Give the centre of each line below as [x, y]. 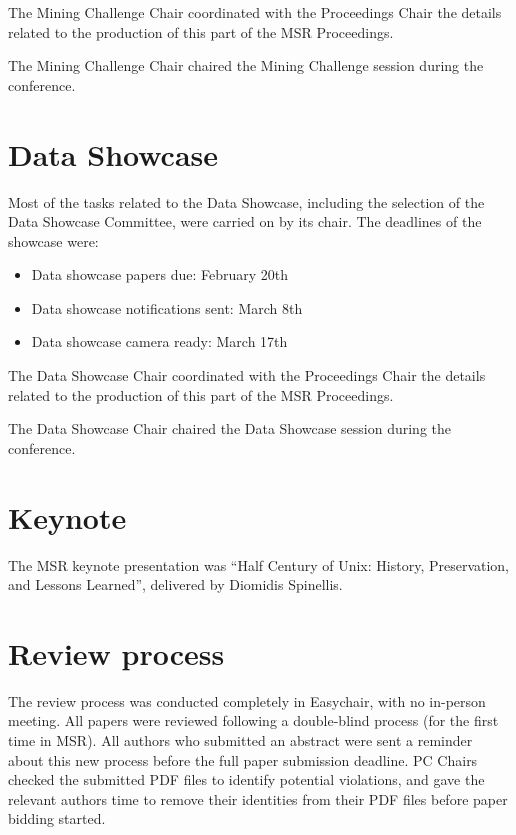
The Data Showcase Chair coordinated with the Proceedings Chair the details [247, 375]
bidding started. [57, 818]
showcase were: [53, 240]
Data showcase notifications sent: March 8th [167, 307]
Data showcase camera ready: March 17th [159, 341]
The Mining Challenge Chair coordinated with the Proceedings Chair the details [255, 12]
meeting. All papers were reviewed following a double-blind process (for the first [253, 720]
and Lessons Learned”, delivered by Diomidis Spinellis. [175, 584]
